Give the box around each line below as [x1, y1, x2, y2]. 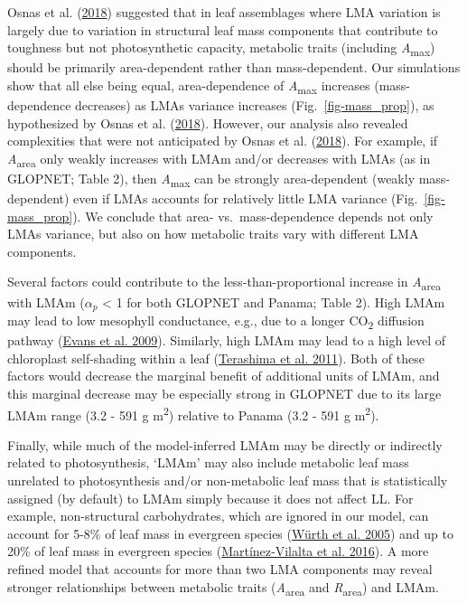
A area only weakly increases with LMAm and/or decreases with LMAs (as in [7, 148, 431, 170]
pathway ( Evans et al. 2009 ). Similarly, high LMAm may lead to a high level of [7, 331, 446, 350]
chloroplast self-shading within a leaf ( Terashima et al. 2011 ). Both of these [7, 348, 425, 367]
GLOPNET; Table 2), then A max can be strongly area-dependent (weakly [7, 168, 416, 190]
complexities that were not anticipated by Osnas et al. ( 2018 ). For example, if [7, 131, 438, 150]
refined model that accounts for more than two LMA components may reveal [7, 559, 433, 578]
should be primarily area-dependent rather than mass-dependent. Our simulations [7, 58, 461, 77]
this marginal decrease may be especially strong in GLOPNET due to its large [7, 383, 442, 402]
